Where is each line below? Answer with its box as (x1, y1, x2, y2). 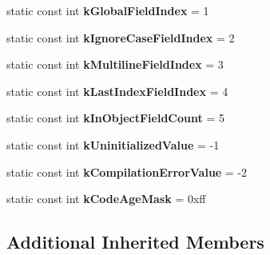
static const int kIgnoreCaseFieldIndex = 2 (6, 29, 235, 46)
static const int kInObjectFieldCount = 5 (6, 110, 224, 126)
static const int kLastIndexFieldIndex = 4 (6, 82, 228, 99)
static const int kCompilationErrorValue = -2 (6, 163, 248, 180)
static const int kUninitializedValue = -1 (6, 136, 220, 153)
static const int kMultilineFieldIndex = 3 (6, 56, 224, 73)
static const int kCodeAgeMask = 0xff (6, 190, 206, 207)
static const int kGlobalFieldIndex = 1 (6, 2, 209, 18)
